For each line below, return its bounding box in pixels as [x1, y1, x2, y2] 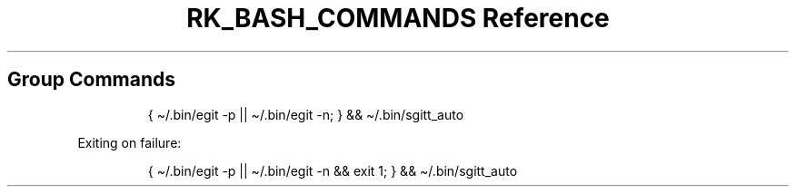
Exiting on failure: [77, 134, 182, 150]
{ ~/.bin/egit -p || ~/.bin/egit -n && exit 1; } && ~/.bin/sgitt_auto [147, 162, 518, 179]
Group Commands [7, 68, 175, 92]
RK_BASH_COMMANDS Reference [186, 3, 610, 34]
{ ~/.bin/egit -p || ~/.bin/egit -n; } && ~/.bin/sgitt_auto [147, 106, 464, 122]
